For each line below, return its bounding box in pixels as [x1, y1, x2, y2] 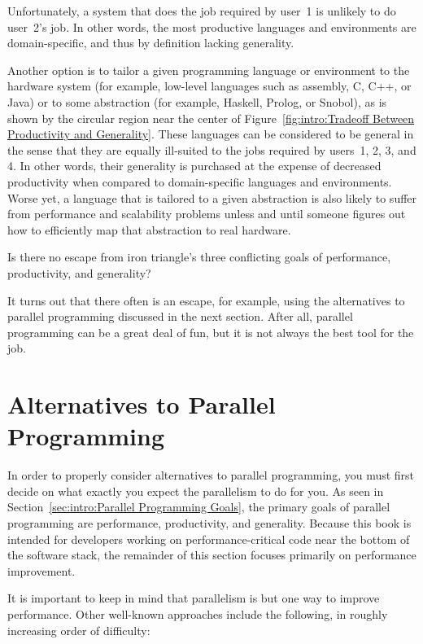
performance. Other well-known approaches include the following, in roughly [7, 605, 388, 622]
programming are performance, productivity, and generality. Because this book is [7, 514, 412, 531]
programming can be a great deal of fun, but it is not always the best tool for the [7, 323, 414, 340]
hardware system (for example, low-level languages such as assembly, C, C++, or [7, 77, 412, 94]
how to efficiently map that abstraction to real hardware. [7, 221, 291, 238]
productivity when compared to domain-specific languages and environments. [7, 173, 392, 190]
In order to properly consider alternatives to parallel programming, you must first [7, 467, 415, 484]
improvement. [7, 562, 76, 579]
